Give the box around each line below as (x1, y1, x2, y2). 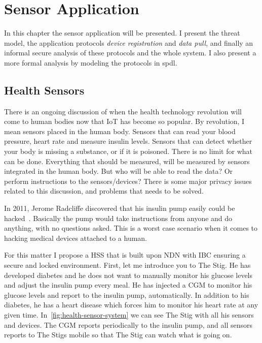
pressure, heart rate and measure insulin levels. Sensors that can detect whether (4, 136, 252, 146)
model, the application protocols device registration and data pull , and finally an (4, 37, 253, 48)
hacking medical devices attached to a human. (4, 232, 147, 243)
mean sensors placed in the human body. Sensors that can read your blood (4, 126, 236, 136)
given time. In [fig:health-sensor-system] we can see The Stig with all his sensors (4, 309, 254, 320)
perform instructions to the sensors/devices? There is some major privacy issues (4, 175, 252, 186)
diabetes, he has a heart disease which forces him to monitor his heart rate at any (4, 299, 258, 310)
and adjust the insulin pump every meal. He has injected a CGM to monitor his (4, 279, 252, 290)
